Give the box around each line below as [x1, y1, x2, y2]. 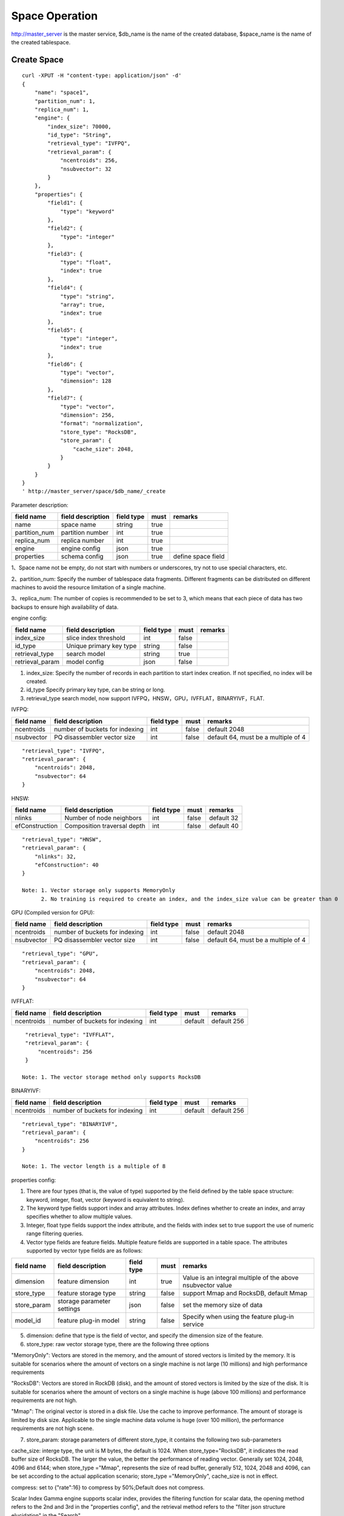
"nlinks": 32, [34, 853, 77, 860]
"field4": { [47, 284, 83, 291]
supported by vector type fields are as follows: [26, 1247, 143, 1254]
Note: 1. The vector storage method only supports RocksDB [22, 1073, 201, 1081]
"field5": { [47, 327, 83, 334]
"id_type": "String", [47, 132, 112, 139]
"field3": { [47, 250, 83, 257]
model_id [15, 1316, 41, 1325]
